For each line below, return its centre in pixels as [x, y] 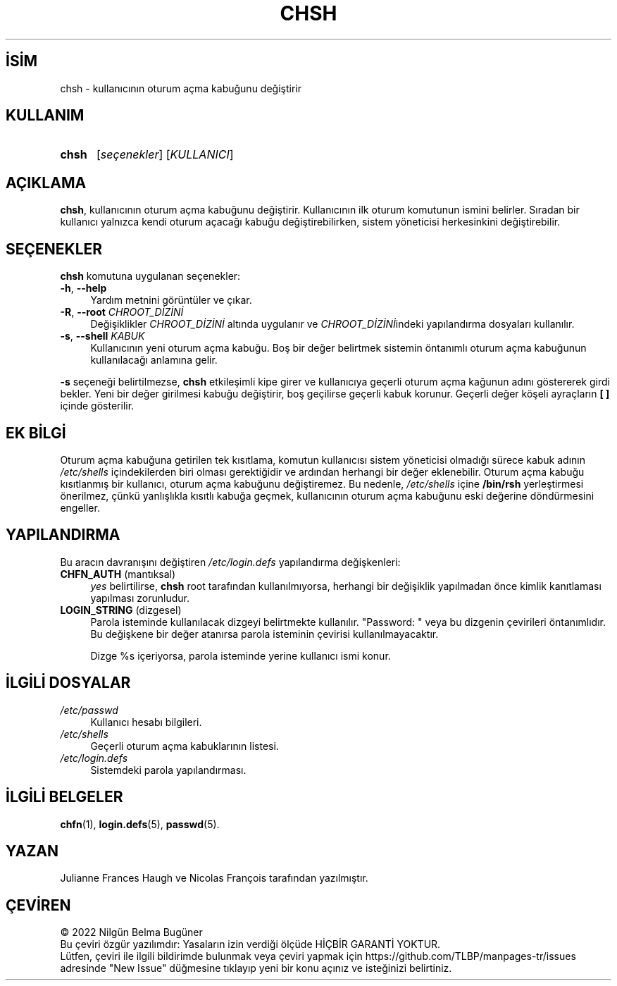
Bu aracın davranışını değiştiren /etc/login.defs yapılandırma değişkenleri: [230, 562]
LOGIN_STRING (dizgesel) [121, 610]
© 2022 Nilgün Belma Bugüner [131, 932]
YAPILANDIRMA [63, 535]
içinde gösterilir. [97, 406]
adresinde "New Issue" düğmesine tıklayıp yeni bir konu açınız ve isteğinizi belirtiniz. [256, 968]
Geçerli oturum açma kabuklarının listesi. [185, 746]
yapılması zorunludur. [140, 598]
